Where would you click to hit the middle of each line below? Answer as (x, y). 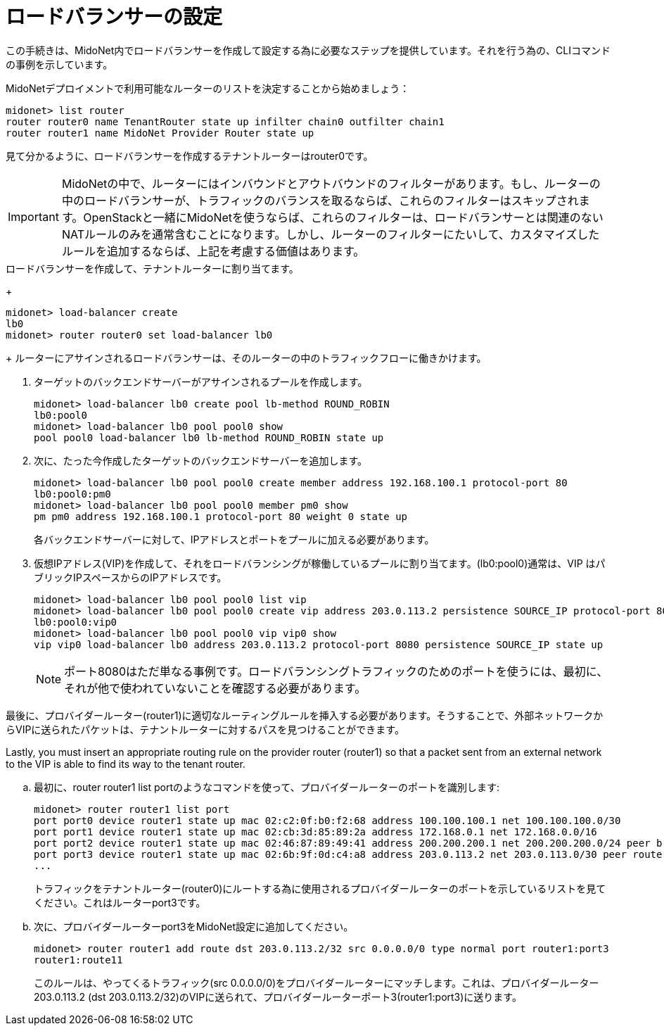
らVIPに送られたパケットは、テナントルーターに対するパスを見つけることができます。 (205, 729)
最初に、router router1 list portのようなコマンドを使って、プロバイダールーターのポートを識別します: (267, 787)
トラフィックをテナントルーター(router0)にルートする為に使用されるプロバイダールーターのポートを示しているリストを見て (320, 888)
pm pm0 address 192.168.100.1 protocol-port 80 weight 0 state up (221, 516)
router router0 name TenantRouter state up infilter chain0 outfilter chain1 (225, 121)
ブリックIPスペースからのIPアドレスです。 (130, 577)
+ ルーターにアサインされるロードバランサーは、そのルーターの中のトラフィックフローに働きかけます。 (246, 358)
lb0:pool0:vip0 (76, 622)
